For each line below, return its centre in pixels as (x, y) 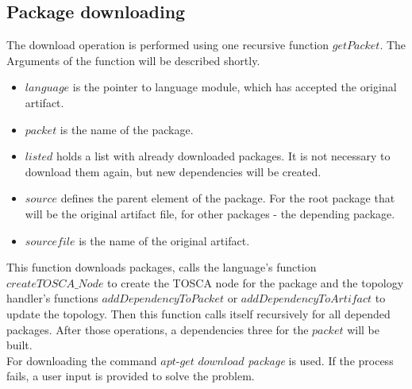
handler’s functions (52, 298)
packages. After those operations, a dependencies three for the (158, 329)
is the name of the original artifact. (164, 240)
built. (19, 345)
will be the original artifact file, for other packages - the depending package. (210, 213)
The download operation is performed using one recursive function (168, 45)
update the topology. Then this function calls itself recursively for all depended (198, 313)
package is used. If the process (321, 360)
